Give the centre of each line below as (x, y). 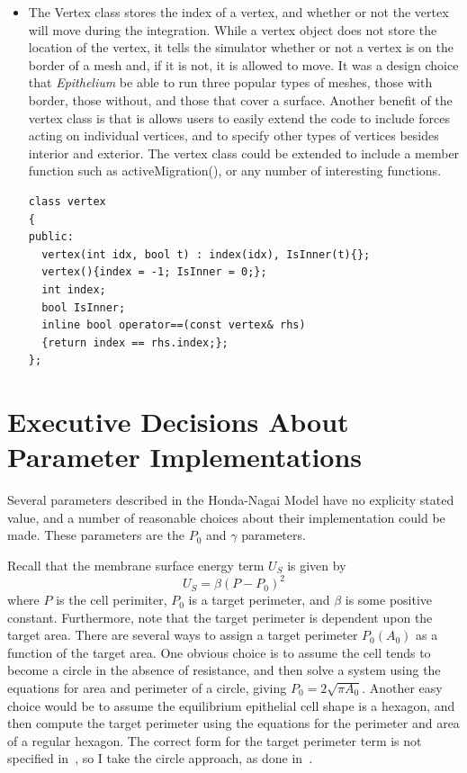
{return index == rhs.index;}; (135, 342)
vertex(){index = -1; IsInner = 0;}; (154, 272)
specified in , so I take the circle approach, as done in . (160, 758)
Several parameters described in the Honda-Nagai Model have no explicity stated (231, 500)
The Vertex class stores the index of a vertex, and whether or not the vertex (238, 12)
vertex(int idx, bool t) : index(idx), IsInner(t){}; (206, 254)
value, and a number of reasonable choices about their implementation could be (226, 517)
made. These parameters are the (96, 535)
